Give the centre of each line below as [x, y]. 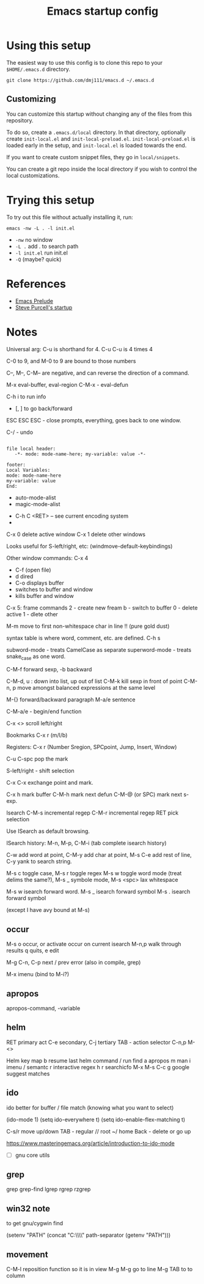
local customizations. [33, 175]
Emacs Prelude [34, 300]
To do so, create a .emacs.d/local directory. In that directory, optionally [96, 132]
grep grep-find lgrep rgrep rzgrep [49, 1189]
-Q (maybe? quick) [38, 259]
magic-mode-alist [38, 504]
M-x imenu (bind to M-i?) [38, 974]
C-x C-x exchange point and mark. [50, 783]
